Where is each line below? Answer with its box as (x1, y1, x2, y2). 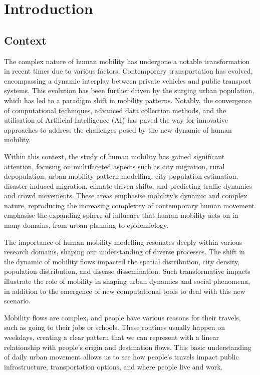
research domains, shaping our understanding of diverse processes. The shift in (4, 246, 245, 257)
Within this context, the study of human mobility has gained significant (4, 151, 225, 161)
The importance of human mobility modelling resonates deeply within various (4, 236, 242, 247)
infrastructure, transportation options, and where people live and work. (4, 361, 223, 371)
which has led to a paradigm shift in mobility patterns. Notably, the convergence (4, 95, 252, 105)
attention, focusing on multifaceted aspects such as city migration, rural (4, 161, 225, 171)
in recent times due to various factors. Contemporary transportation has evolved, (4, 66, 253, 76)
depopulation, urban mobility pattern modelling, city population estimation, (4, 171, 238, 181)
